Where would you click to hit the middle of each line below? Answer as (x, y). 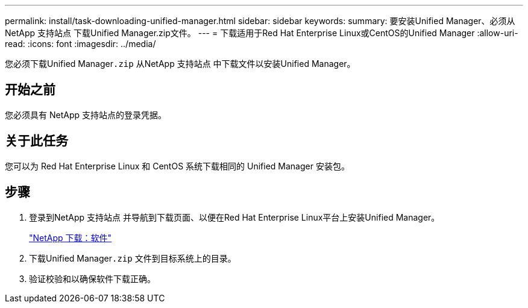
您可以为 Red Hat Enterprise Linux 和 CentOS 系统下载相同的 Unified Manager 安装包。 (177, 166)
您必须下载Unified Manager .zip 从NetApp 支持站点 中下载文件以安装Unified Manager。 (180, 64)
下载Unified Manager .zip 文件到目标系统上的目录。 (133, 258)
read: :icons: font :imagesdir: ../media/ (80, 44)
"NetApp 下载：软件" (71, 237)
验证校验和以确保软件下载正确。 (92, 278)
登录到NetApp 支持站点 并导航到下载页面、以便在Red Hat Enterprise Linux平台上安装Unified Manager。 (234, 217)
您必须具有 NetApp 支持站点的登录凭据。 (86, 115)
